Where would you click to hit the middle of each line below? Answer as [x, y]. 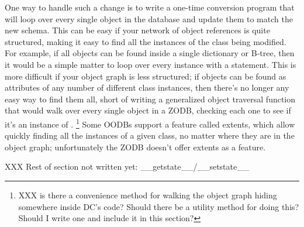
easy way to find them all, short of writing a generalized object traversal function [150, 99]
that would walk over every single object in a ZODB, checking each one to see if [148, 110]
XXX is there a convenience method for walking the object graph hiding [148, 195]
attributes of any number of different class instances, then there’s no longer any [147, 87]
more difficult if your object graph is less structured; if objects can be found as [146, 76]
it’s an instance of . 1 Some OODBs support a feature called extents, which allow [150, 123]
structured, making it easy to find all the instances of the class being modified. [146, 41]
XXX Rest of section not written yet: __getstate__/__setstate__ [127, 166]
